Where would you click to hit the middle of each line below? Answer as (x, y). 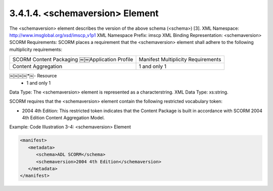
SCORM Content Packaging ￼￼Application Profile (73, 60)
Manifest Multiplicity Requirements (180, 60)
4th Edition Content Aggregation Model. (63, 118)
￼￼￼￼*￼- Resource (33, 76)
